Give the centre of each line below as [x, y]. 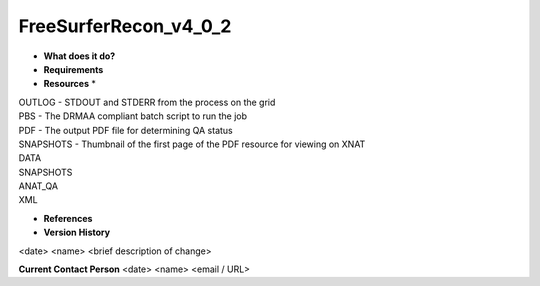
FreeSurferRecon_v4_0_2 [125, 26]
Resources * [70, 84]
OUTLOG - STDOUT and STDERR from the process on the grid [147, 102]
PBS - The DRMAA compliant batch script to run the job [133, 116]
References [68, 218]
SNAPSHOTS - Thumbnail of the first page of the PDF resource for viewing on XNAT [192, 144]
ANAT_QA [38, 186]
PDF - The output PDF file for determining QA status [126, 130]
